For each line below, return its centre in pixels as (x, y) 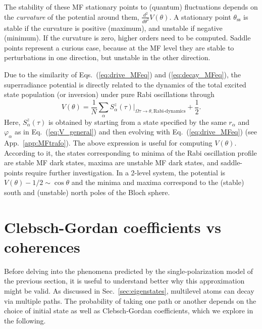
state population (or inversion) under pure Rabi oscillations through (109, 94)
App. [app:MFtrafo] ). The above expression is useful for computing (108, 142)
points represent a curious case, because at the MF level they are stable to (119, 47)
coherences (42, 246)
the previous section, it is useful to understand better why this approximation (124, 281)
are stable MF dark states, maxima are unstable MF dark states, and (111, 162)
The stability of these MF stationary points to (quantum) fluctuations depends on (131, 7)
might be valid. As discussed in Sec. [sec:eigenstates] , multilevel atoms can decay (129, 291)
